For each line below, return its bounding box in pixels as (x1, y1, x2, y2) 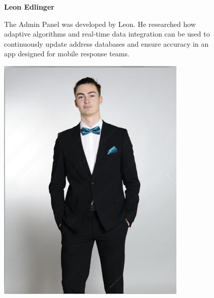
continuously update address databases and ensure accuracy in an (4, 38, 209, 49)
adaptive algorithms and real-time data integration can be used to (4, 28, 210, 39)
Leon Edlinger (4, 2, 54, 12)
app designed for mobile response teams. (4, 48, 130, 59)
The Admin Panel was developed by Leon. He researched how (4, 18, 196, 29)
